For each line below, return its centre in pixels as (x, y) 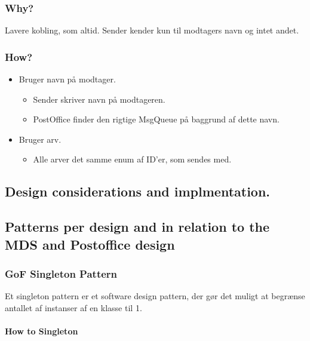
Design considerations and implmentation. (138, 191)
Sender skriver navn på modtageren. (99, 99)
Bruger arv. (40, 139)
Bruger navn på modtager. (67, 79)
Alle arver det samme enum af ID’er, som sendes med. (132, 159)
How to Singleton (42, 331)
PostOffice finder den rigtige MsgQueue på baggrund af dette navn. (156, 119)
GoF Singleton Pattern (61, 273)
